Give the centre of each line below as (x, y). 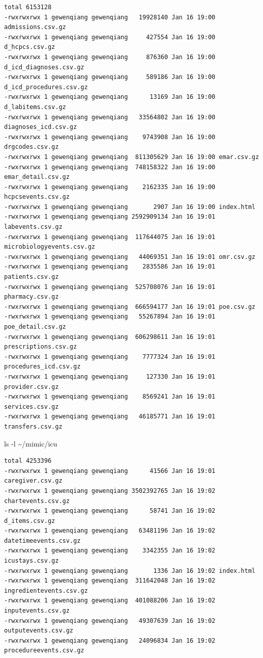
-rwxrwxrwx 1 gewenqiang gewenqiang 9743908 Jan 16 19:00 (110, 137)
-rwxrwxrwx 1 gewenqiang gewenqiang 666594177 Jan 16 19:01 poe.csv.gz (130, 307)
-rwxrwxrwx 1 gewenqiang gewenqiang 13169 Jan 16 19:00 (110, 97)
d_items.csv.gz (30, 521)
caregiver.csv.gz (33, 481)
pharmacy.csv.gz (32, 297)
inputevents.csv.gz (37, 611)
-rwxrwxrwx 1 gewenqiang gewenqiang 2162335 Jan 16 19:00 (110, 187)
